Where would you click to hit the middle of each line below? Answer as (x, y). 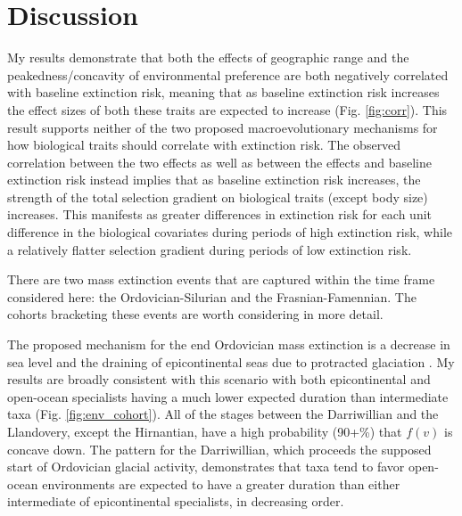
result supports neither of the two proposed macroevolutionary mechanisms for (223, 127)
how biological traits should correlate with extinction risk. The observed (204, 145)
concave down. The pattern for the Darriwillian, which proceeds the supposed (219, 449)
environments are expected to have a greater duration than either (221, 483)
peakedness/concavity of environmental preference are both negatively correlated (228, 74)
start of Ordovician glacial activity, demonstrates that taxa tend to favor (206, 467)
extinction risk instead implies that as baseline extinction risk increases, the (214, 180)
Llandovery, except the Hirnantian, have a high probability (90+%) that (205, 431)
